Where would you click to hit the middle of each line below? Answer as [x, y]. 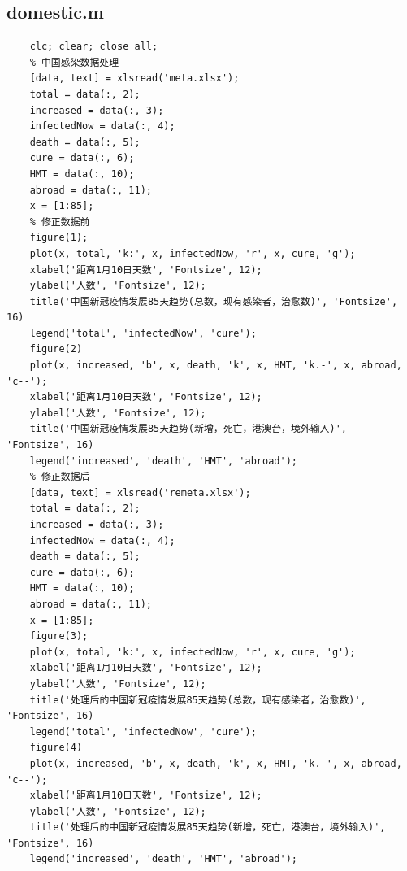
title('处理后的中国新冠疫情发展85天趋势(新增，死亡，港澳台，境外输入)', [208, 827]
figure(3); [59, 636]
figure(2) [56, 349]
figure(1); [59, 238]
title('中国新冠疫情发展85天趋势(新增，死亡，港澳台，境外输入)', [188, 429]
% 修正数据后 [60, 477]
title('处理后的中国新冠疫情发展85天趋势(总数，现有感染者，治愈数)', [198, 700]
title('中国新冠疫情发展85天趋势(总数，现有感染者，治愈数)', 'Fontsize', [214, 301]
